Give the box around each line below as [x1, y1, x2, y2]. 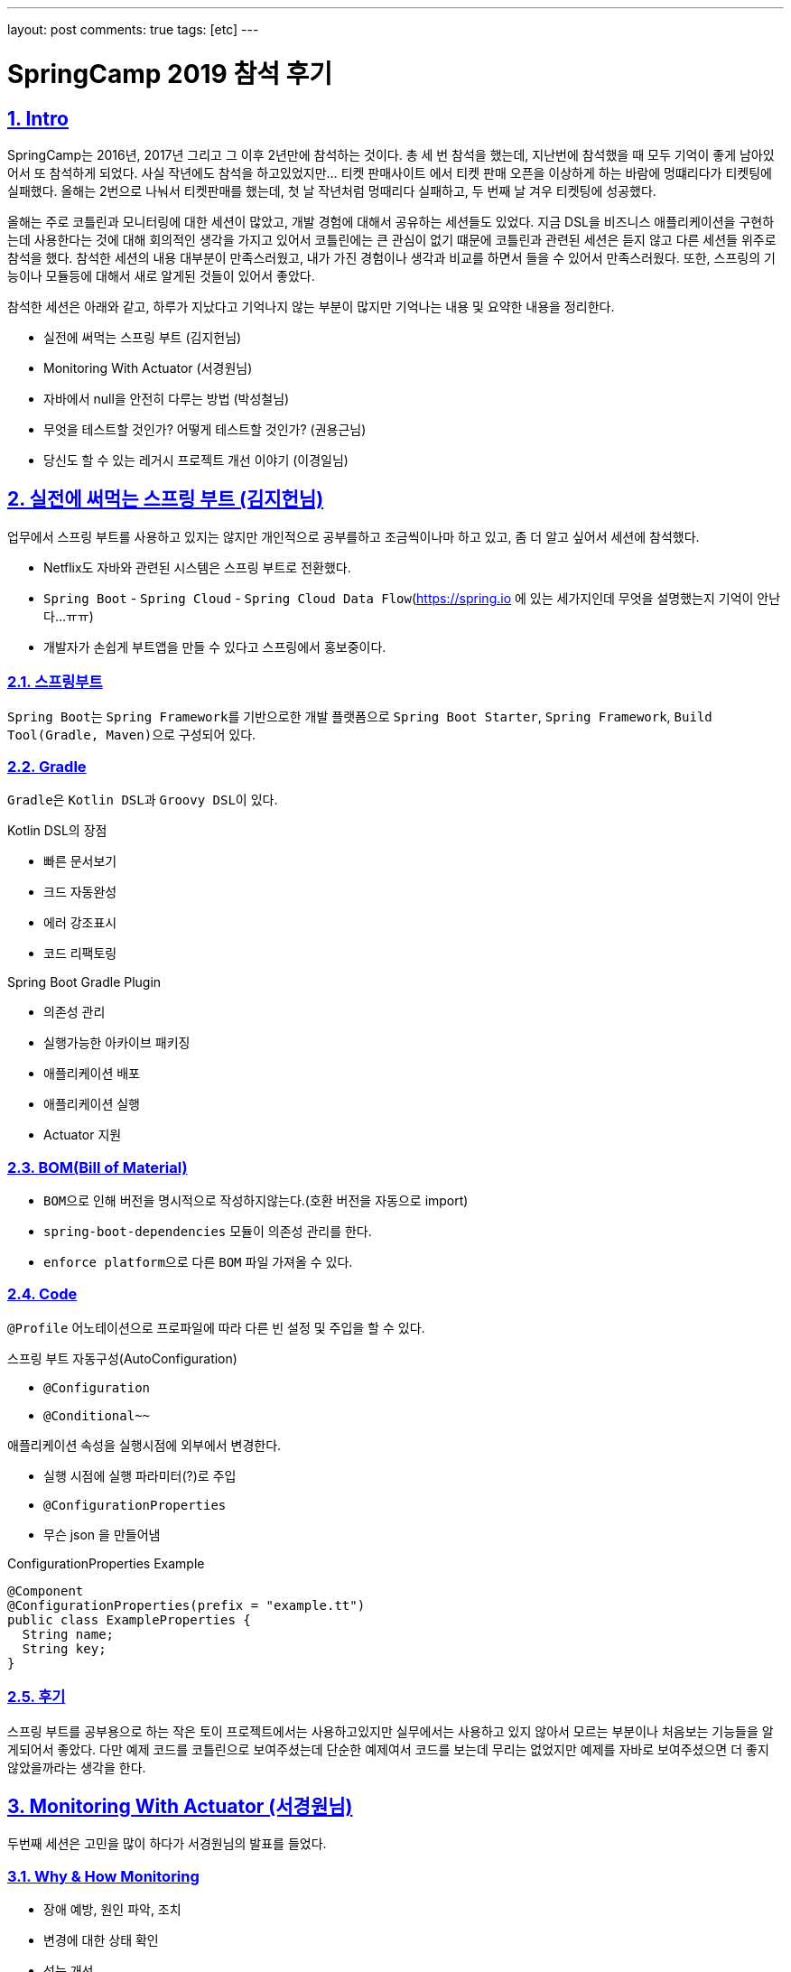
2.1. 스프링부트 [7, 673, 103, 692]
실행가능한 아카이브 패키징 [43, 1035, 191, 1051]
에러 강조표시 [43, 915, 117, 931]
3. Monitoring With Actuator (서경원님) [7, 1794, 353, 1818]
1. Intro [7, 107, 69, 130]
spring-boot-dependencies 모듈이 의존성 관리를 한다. [43, 1223, 372, 1240]
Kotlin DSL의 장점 [7, 823, 107, 839]
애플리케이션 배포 [43, 1065, 140, 1082]
